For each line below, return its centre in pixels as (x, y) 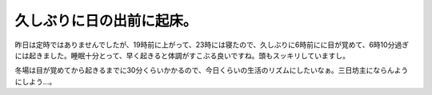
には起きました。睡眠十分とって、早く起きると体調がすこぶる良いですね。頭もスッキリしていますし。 (182, 55)
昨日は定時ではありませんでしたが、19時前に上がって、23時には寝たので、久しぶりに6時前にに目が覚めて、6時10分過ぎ (212, 45)
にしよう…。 (36, 81)
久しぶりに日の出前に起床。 (106, 21)
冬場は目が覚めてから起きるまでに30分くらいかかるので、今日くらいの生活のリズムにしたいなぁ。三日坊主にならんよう (212, 70)
